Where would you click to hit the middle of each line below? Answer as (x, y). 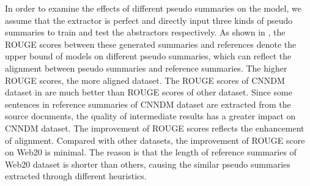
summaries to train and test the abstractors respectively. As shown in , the (145, 32)
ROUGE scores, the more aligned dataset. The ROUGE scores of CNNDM (145, 80)
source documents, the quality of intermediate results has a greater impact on (150, 116)
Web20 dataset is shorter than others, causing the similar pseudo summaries (148, 164)
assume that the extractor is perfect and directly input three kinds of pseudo (149, 20)
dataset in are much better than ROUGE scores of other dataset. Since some (149, 92)
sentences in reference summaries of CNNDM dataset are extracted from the (148, 104)
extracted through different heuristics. (76, 176)
